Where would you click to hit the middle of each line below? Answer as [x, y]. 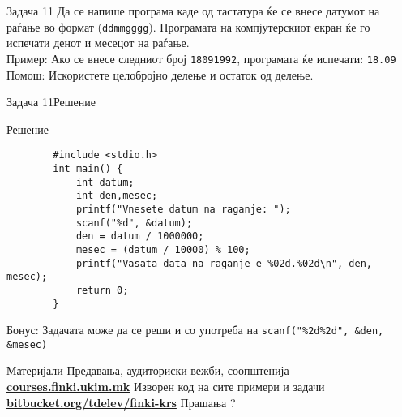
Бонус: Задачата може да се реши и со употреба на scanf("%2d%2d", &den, [195, 330]
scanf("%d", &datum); [134, 223]
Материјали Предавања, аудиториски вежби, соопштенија [148, 370]
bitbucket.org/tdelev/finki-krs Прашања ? [121, 402]
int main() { [88, 168]
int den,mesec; [117, 196]
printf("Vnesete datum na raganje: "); [183, 209]
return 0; [102, 290]
